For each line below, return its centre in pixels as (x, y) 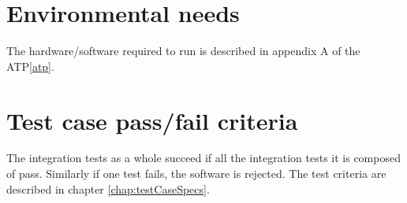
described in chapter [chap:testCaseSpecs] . (108, 188)
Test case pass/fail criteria (152, 120)
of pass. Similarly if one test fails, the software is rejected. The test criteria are (196, 173)
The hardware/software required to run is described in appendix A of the (183, 51)
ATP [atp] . (30, 66)
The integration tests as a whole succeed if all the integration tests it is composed (203, 158)
